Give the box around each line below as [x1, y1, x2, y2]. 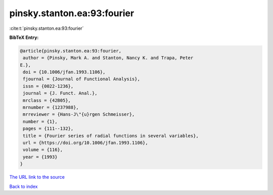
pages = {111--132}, [23, 126, 74, 131]
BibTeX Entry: [9, 34, 39, 40]
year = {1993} [23, 154, 58, 160]
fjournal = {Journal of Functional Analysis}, [23, 76, 140, 82]
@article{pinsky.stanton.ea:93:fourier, [20, 48, 121, 54]
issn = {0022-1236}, [23, 83, 74, 89]
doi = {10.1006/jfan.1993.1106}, [23, 69, 106, 75]
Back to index [9, 183, 38, 189]
